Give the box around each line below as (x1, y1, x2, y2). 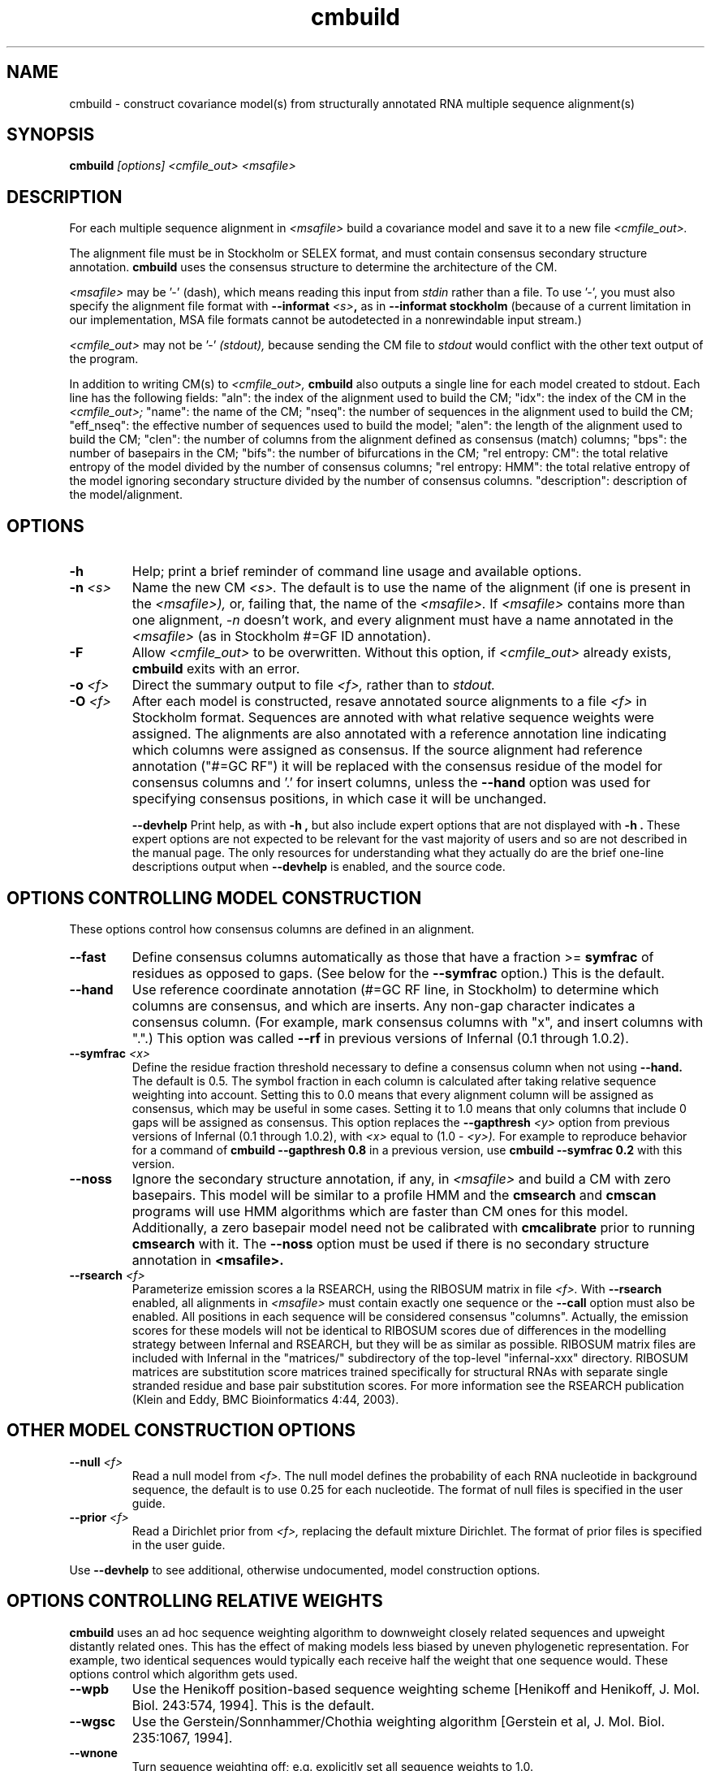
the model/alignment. (69, 487, 183, 502)
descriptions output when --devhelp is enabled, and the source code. (131, 860, 506, 874)
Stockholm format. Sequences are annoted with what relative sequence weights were (131, 709, 654, 726)
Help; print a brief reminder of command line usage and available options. (131, 563, 582, 580)
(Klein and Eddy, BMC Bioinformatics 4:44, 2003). (131, 1392, 399, 1406)
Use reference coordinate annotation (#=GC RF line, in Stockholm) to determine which (131, 981, 659, 998)
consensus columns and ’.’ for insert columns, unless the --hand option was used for (131, 774, 651, 791)
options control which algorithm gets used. (69, 1666, 298, 1681)
